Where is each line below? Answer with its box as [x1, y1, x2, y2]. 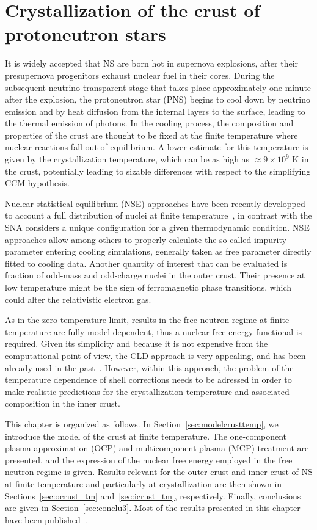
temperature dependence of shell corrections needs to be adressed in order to [5, 373, 292, 386]
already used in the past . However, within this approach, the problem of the [5, 361, 294, 374]
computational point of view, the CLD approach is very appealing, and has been [5, 349, 306, 361]
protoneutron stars [5, 21, 166, 46]
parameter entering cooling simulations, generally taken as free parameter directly [5, 245, 312, 258]
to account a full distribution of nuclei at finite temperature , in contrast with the [5, 209, 312, 222]
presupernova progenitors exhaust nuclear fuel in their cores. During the [5, 68, 275, 81]
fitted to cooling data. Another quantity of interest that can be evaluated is [5, 256, 288, 269]
